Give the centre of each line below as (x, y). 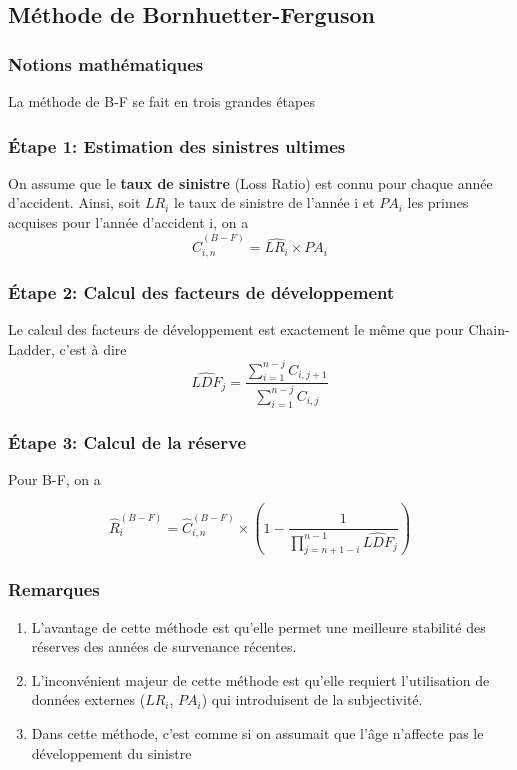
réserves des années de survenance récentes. (164, 646)
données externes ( (88, 699)
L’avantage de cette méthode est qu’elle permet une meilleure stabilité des (258, 626)
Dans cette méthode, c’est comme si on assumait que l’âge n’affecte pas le (257, 732)
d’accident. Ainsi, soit (74, 202)
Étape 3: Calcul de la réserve (127, 441)
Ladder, (31, 348)
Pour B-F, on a (54, 478)
